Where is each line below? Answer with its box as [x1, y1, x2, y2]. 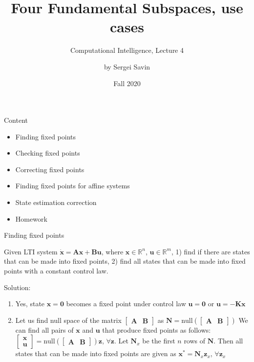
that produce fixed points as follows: [102, 324, 211, 335]
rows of [184, 336, 206, 346]
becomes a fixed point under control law [66, 298, 186, 309]
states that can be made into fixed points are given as [15, 348, 176, 359]
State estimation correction [15, 197, 97, 207]
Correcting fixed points [15, 164, 85, 174]
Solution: [4, 282, 31, 292]
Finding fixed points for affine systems [15, 181, 130, 191]
